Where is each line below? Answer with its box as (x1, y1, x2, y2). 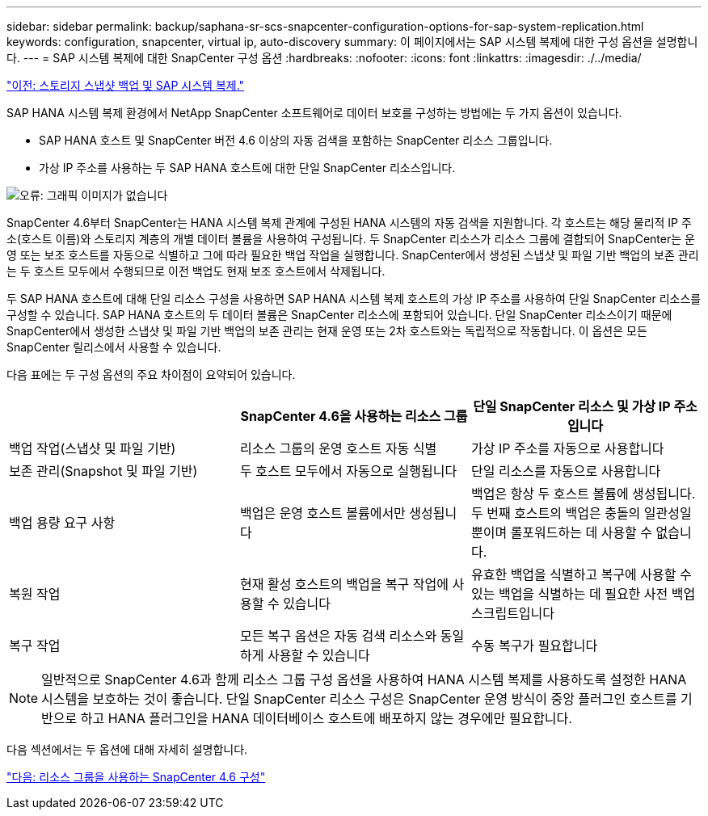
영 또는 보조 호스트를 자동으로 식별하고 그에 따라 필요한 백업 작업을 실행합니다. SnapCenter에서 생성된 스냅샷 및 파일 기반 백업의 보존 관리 (6, 248, 699, 262)
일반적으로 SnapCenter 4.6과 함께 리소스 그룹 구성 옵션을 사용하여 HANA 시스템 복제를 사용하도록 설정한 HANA (41, 671, 687, 688)
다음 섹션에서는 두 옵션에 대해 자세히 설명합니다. (6, 742, 248, 756)
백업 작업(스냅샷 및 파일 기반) (9, 440, 176, 456)
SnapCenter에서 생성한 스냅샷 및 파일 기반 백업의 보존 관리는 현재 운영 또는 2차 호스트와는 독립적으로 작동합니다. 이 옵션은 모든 (6, 324, 647, 338)
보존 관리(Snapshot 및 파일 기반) (9, 463, 198, 479)
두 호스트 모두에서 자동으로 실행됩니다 (239, 463, 457, 479)
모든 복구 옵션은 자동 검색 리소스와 (239, 628, 437, 644)
